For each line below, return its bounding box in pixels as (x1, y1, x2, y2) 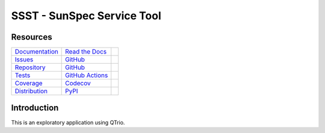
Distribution (14, 87, 48, 96)
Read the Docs (65, 48, 107, 56)
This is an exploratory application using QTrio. (11, 119, 125, 126)
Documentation (14, 48, 58, 56)
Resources (11, 32, 52, 42)
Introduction (11, 103, 59, 113)
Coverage (14, 79, 43, 87)
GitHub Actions (65, 71, 108, 79)
